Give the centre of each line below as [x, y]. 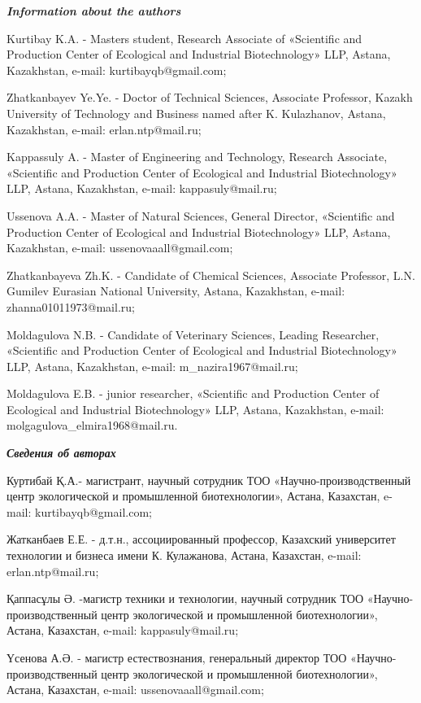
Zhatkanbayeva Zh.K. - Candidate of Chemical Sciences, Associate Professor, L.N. [211, 275]
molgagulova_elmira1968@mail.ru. [92, 425]
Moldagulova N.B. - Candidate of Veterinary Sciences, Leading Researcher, [193, 334]
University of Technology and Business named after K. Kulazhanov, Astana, [196, 113]
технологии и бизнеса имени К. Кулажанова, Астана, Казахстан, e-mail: [184, 555]
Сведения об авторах [61, 453]
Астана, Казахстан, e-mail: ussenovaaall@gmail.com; [135, 690]
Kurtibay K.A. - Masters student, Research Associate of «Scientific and [184, 38]
